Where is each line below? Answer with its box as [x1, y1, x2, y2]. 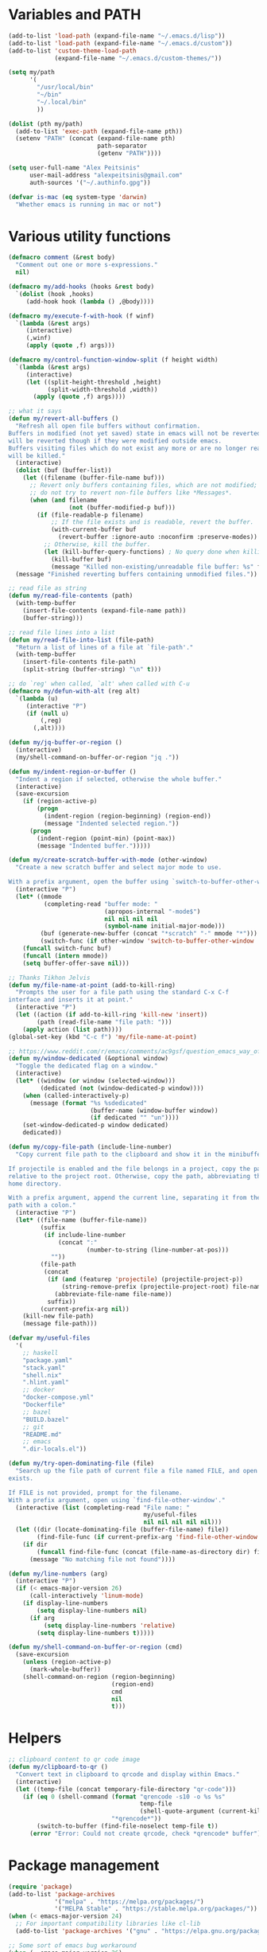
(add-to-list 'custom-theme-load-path [8, 46, 137, 55]
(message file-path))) [22, 1320, 98, 1328]
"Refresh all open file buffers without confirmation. [15, 422, 201, 430]
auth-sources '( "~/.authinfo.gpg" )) [29, 178, 151, 186]
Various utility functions [8, 227, 171, 245]
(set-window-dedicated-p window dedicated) [22, 1121, 169, 1130]
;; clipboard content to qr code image [8, 1755, 141, 1764]
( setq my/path [8, 68, 56, 76]
